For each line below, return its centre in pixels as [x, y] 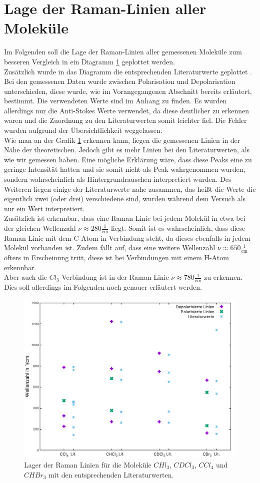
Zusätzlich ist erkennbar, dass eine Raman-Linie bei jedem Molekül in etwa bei [125, 218]
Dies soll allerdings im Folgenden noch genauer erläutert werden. [103, 287]
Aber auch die [25, 277]
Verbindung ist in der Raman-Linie [115, 277]
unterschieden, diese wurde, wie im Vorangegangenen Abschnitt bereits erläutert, [128, 91]
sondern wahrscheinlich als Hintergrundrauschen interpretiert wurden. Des [118, 179]
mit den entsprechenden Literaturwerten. [111, 474]
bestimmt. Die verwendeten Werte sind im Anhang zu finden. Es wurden [115, 101]
